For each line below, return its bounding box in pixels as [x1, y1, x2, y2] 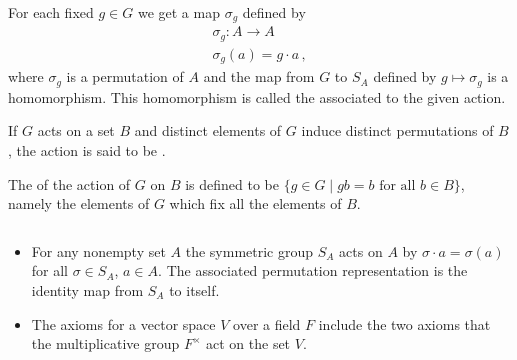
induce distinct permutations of [301, 120, 494, 141]
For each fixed [8, 2, 94, 22]
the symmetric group [185, 240, 314, 261]
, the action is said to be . [8, 140, 166, 161]
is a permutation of [66, 66, 184, 87]
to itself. [169, 280, 220, 301]
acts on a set [37, 120, 115, 141]
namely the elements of [8, 193, 150, 214]
